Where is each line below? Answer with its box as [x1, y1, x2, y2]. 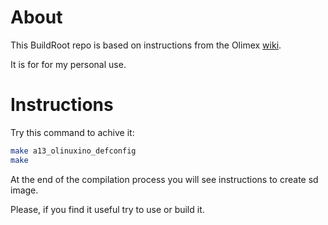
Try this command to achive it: [10, 126, 135, 138]
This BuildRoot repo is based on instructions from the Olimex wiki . [10, 39, 282, 51]
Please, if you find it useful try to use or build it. [10, 203, 205, 215]
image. [10, 184, 39, 196]
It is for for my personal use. [10, 58, 127, 70]
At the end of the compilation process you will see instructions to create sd [10, 173, 319, 185]
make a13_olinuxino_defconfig [10, 146, 137, 156]
